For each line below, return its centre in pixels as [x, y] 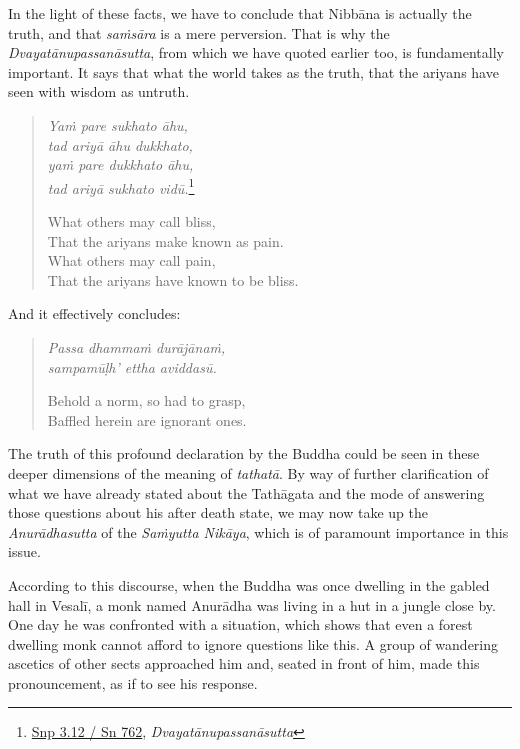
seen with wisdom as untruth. [99, 91]
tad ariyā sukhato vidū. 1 [121, 186]
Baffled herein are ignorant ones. [147, 419]
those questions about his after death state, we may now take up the [218, 512]
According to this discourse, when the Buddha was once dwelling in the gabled [249, 584]
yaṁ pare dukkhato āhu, [120, 164]
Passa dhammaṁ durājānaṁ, [136, 346]
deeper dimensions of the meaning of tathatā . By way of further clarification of [248, 472]
